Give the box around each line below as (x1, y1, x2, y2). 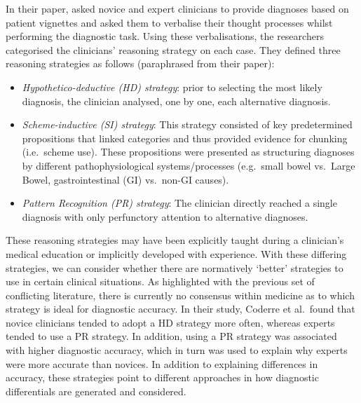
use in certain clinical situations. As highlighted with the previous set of (6, 274, 315, 289)
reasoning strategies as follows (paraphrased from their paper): (6, 56, 275, 71)
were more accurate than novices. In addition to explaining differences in (6, 356, 318, 371)
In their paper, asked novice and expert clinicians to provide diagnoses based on (6, 1, 349, 15)
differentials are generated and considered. (6, 383, 186, 398)
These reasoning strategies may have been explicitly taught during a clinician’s (6, 233, 344, 247)
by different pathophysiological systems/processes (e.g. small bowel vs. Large (22, 158, 355, 172)
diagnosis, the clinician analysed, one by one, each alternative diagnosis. (22, 93, 331, 108)
